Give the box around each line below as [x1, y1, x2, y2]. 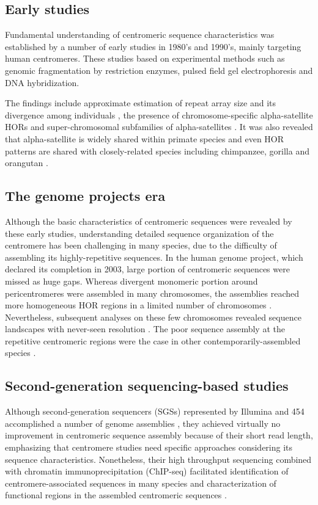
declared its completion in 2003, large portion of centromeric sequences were [5, 263, 290, 275]
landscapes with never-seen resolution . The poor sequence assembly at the [5, 322, 285, 335]
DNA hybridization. [5, 76, 79, 89]
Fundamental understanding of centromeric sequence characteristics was [5, 28, 275, 41]
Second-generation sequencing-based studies [5, 376, 289, 395]
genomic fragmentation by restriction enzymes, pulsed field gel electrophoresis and [5, 64, 313, 76]
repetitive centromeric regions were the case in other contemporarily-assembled [5, 334, 301, 347]
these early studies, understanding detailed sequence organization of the [5, 227, 274, 239]
